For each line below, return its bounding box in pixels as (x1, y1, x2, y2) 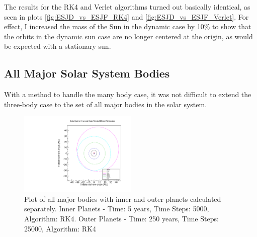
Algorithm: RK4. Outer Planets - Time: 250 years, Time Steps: (24, 213, 219, 223)
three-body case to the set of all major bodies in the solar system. (4, 99, 207, 109)
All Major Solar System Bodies (4, 65, 170, 81)
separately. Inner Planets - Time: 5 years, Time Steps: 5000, (24, 203, 209, 214)
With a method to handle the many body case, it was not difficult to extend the (4, 89, 251, 100)
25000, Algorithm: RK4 (24, 223, 96, 233)
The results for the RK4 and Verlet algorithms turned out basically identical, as (4, 2, 250, 12)
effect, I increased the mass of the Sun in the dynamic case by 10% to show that (4, 21, 251, 32)
